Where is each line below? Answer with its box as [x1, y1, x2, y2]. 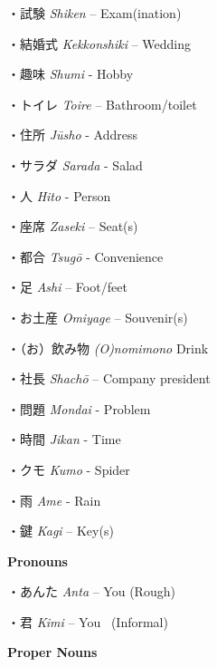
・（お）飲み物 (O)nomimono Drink [7, 338, 209, 357]
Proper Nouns [7, 643, 98, 662]
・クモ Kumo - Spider [7, 459, 130, 478]
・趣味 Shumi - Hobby [7, 64, 134, 83]
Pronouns [7, 551, 68, 570]
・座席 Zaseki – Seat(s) [7, 217, 138, 236]
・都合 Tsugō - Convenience [7, 246, 164, 266]
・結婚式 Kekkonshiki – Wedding [7, 34, 191, 53]
